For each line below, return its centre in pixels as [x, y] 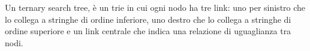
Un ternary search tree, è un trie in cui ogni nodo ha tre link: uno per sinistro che [155, 7]
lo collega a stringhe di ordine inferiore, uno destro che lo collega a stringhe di [148, 19]
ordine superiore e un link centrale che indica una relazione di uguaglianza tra [148, 31]
